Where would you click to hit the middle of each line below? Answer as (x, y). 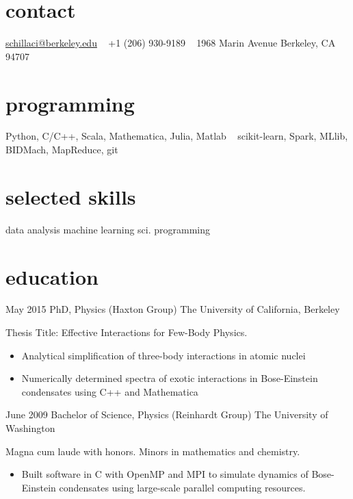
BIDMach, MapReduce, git (62, 150)
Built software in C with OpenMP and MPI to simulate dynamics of (165, 474)
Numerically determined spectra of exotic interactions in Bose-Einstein (170, 378)
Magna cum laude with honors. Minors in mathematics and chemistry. (153, 451)
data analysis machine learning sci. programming (108, 229)
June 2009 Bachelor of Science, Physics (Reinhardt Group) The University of (167, 414)
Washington (30, 428)
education (52, 276)
